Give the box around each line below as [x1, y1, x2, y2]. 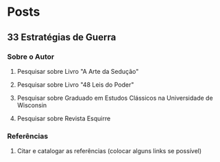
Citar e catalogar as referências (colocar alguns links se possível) [16, 147, 202, 155]
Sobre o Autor [7, 52, 55, 62]
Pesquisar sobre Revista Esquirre [16, 114, 111, 122]
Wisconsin [16, 100, 47, 109]
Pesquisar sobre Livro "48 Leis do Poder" [16, 80, 134, 89]
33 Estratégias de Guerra [7, 31, 117, 43]
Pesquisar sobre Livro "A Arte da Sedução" [16, 67, 139, 75]
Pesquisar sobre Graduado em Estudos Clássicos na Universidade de [16, 94, 214, 102]
